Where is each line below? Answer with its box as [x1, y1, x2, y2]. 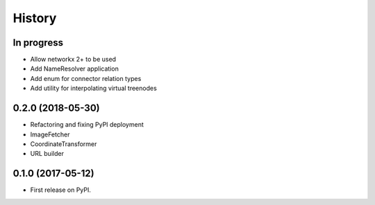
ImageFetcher [30, 130, 70, 139]
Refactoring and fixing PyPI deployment [30, 121, 144, 129]
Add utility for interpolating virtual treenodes [30, 84, 158, 93]
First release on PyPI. [30, 186, 92, 194]
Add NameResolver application [30, 64, 119, 73]
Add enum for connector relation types [30, 74, 142, 82]
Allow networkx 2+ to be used [30, 55, 117, 64]
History [12, 10, 57, 26]
